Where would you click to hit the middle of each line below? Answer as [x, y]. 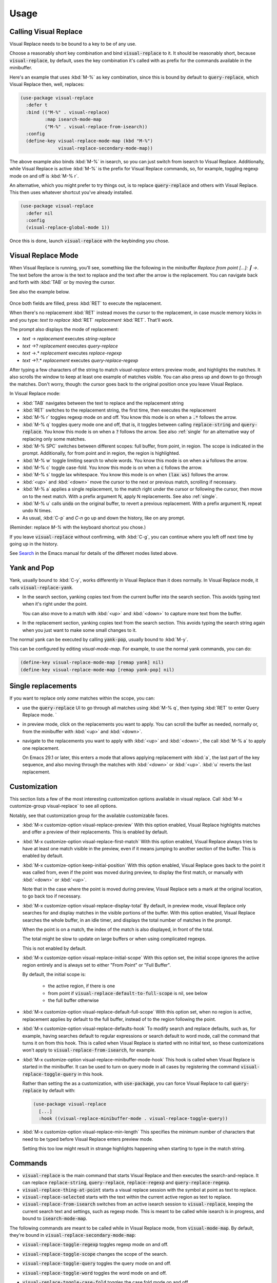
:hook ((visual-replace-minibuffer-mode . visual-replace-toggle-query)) [133, 1119]
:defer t [37, 105]
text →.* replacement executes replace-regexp [72, 353]
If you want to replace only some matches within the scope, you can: [82, 698]
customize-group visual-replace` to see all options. [63, 806]
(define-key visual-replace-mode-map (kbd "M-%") [90, 141]
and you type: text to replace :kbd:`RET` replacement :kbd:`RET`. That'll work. [92, 320]
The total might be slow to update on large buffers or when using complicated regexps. [114, 939]
